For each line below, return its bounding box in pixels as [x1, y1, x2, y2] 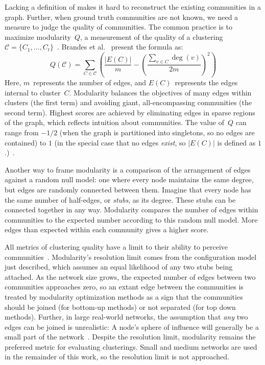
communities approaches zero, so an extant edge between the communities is [5, 281, 244, 292]
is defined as [217, 137, 256, 148]
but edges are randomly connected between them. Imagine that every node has [5, 184, 251, 194]
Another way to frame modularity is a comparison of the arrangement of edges [5, 164, 251, 175]
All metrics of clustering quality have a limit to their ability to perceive [5, 241, 228, 252]
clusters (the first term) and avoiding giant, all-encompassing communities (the [5, 97, 252, 108]
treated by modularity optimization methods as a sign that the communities [5, 291, 243, 302]
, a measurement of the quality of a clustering [80, 31, 223, 42]
